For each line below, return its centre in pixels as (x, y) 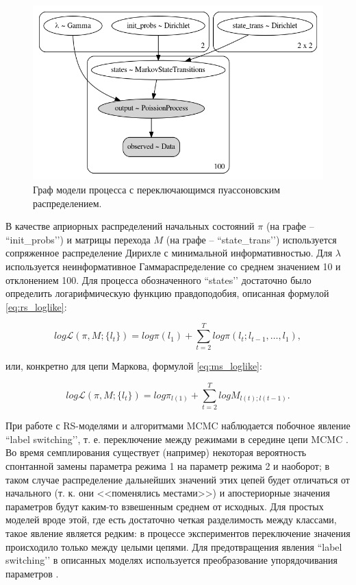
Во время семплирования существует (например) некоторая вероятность (156, 452)
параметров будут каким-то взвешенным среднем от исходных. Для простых (165, 506)
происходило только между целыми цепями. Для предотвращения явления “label (174, 546)
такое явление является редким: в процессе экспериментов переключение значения (178, 533)
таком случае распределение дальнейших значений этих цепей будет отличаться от (178, 479)
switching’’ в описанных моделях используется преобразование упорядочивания (172, 560)
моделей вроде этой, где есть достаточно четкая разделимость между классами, (171, 520)
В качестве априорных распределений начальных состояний (130, 226)
